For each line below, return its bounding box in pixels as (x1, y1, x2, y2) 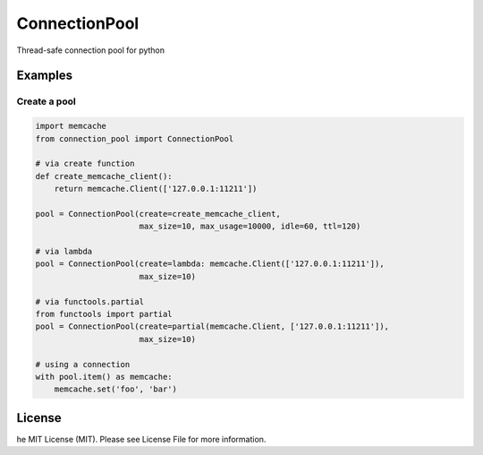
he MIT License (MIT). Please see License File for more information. (16, 434, 267, 444)
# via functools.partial (35, 296, 145, 306)
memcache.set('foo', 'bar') (54, 384, 178, 394)
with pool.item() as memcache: (35, 372, 174, 382)
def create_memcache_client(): (35, 171, 174, 181)
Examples (16, 68, 73, 83)
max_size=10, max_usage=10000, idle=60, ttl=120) (139, 221, 361, 232)
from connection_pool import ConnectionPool (35, 133, 234, 143)
